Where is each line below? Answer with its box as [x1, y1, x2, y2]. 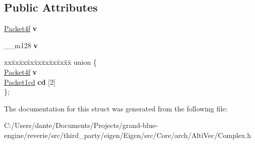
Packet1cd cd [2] [4, 76, 56, 87]
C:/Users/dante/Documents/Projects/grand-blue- [4, 120, 158, 130]
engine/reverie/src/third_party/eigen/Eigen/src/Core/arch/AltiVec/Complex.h [4, 129, 251, 140]
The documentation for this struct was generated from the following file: [4, 103, 228, 113]
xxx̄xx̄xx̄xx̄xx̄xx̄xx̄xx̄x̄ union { [4, 57, 97, 67]
